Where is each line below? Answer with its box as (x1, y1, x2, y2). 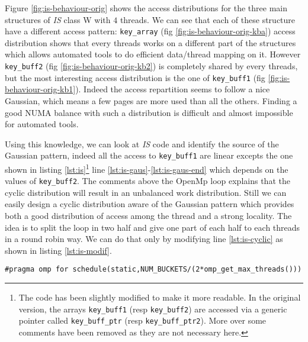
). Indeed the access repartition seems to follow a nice (75, 83, 270, 95)
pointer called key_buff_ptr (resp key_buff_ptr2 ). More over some (18, 314, 267, 327)
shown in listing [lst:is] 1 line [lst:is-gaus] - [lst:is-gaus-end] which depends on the (5, 161, 288, 175)
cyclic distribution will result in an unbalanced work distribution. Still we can (5, 186, 287, 198)
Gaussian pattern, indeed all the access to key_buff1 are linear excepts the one (5, 149, 293, 162)
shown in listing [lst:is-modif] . (5, 244, 112, 256)
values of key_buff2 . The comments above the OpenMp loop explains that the (5, 175, 290, 187)
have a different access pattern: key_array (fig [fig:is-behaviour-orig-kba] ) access (5, 25, 296, 37)
